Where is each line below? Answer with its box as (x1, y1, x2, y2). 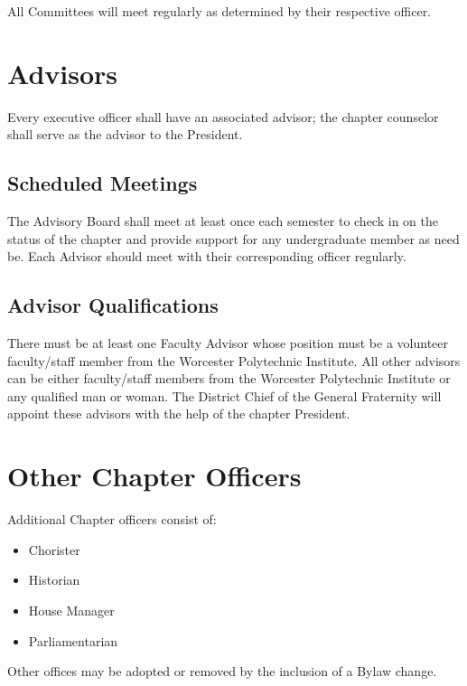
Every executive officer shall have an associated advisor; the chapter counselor (7, 107, 439, 126)
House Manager (28, 600, 115, 619)
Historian (28, 570, 80, 589)
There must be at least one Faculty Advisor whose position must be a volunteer (7, 334, 449, 352)
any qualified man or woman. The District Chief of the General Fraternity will (7, 386, 442, 405)
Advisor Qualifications (7, 291, 219, 319)
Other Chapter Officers (7, 457, 302, 494)
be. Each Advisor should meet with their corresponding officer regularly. (7, 247, 406, 266)
